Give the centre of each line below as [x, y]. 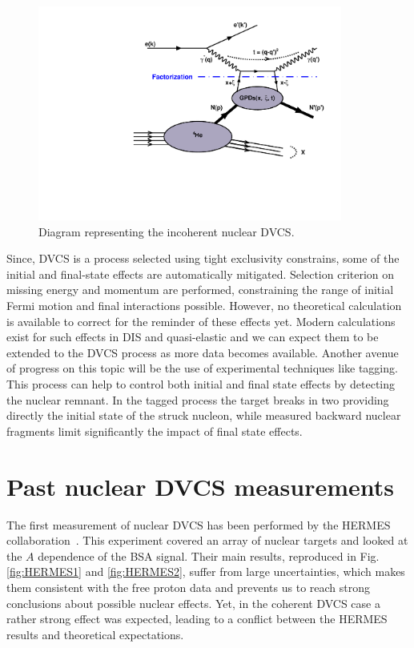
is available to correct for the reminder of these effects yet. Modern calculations [201, 321]
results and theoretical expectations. [95, 634]
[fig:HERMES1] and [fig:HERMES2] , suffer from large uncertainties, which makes [206, 572]
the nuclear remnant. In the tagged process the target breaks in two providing [198, 399]
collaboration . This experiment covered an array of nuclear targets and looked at [207, 540]
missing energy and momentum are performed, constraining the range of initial [200, 290]
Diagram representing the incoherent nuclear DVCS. [167, 231]
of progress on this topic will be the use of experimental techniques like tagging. [202, 368]
